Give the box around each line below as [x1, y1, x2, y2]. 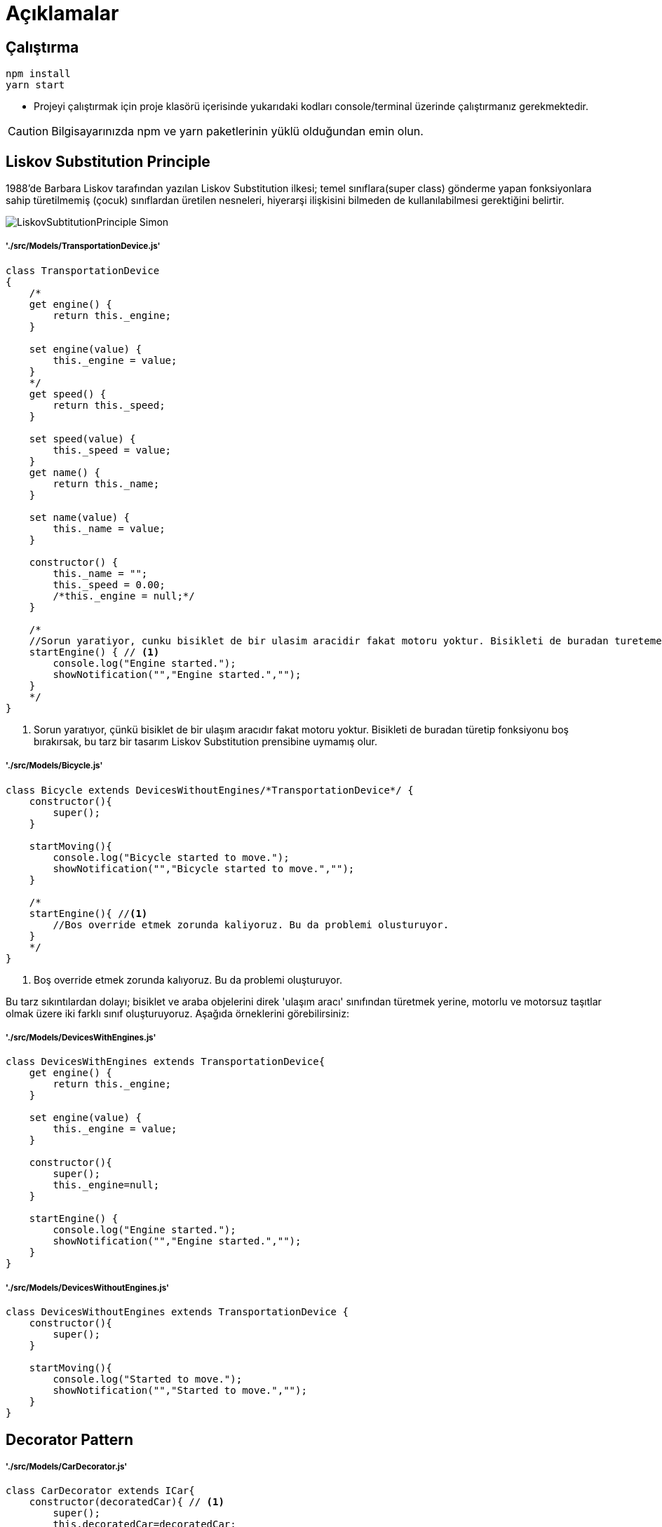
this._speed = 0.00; [53, 578, 165, 590]
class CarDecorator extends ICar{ [6, 1485, 195, 1497]
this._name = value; [53, 522, 165, 534]
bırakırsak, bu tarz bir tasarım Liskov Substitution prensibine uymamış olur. [34, 735, 378, 747]
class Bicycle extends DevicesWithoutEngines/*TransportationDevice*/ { [6, 784, 414, 796]
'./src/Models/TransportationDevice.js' [6, 241, 161, 252]
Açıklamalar [6, 1, 119, 25]
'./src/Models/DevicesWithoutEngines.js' [6, 1282, 170, 1293]
